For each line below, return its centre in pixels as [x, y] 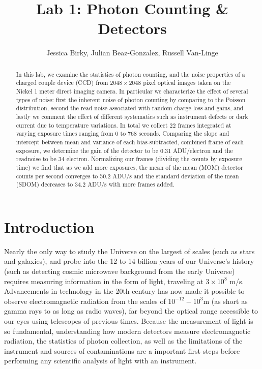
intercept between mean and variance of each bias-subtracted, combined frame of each [130, 142]
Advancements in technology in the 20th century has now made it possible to [124, 291]
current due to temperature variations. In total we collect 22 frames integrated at [124, 125]
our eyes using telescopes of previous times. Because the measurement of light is [129, 320]
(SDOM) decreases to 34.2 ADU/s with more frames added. [95, 184]
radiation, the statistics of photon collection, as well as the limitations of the [123, 341]
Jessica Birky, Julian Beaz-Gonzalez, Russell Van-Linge [132, 53]
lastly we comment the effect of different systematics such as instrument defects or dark [132, 116]
